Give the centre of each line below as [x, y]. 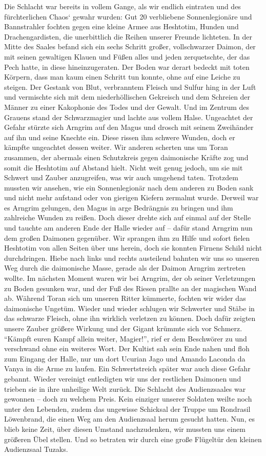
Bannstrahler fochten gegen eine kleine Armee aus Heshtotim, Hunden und [121, 26]
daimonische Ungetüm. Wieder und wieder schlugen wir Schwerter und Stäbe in [129, 308]
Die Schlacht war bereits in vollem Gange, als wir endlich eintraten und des [122, 6]
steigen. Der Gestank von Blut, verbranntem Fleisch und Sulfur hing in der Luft [130, 87]
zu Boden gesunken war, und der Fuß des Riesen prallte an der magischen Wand [130, 288]
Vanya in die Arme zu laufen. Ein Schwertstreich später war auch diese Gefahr [127, 368]
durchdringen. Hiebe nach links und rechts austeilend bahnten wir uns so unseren [132, 258]
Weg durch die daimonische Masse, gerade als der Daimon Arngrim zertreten [125, 268]
